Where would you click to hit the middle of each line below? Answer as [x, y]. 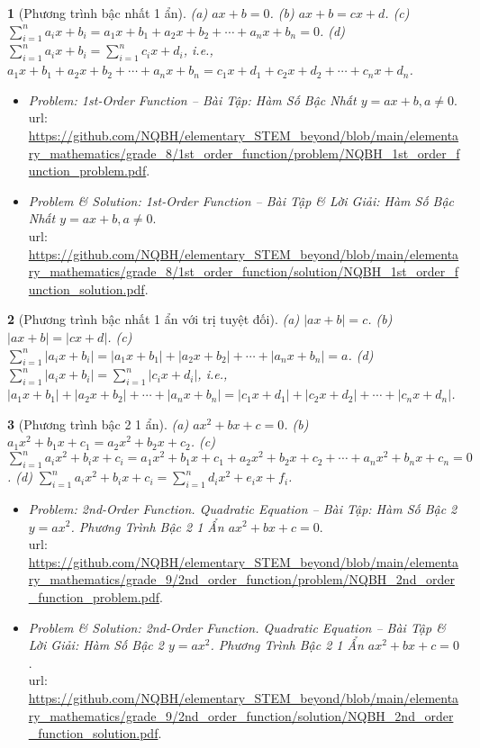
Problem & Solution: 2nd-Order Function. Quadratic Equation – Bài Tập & [237, 627]
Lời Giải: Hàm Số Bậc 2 [96, 645]
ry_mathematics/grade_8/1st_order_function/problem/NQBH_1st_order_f [244, 153]
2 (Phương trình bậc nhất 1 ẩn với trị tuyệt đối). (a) [154, 319]
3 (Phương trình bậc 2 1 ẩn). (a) [98, 424]
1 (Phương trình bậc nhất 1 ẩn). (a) [108, 13]
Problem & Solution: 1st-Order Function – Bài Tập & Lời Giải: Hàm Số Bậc [241, 200]
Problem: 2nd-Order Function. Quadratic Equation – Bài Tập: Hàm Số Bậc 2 [243, 508]
